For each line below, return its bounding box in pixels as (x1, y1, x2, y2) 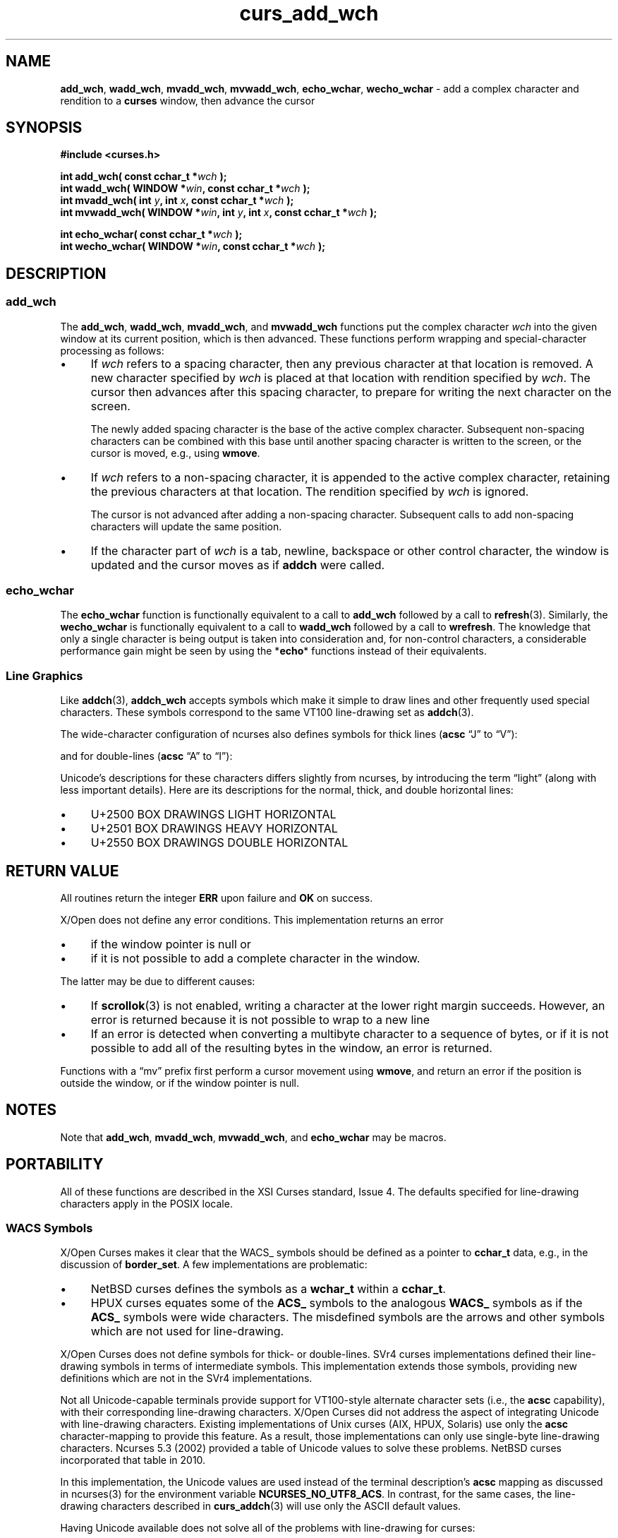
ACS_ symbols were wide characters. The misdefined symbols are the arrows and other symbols (90, 1310, 605, 1325)
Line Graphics (6, 668, 83, 683)
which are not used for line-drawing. (90, 1324, 284, 1339)
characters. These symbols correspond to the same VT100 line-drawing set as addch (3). (60, 706, 474, 719)
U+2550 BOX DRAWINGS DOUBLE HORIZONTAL (90, 835, 349, 850)
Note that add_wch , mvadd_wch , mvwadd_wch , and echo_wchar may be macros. (60, 1131, 447, 1143)
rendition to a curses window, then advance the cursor (60, 94, 315, 107)
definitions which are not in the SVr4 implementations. (60, 1372, 313, 1385)
